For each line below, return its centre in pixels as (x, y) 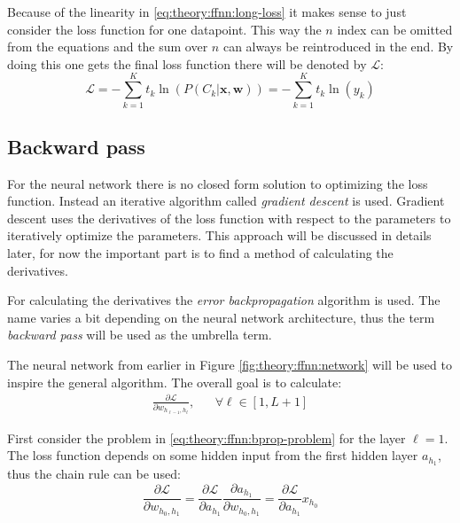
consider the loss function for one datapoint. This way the (164, 29)
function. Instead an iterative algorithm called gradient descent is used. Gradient (226, 201)
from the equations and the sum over (108, 47)
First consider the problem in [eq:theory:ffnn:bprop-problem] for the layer (207, 437)
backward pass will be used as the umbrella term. (140, 335)
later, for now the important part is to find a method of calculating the (200, 253)
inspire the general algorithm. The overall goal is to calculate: (175, 382)
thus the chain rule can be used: (94, 473)
